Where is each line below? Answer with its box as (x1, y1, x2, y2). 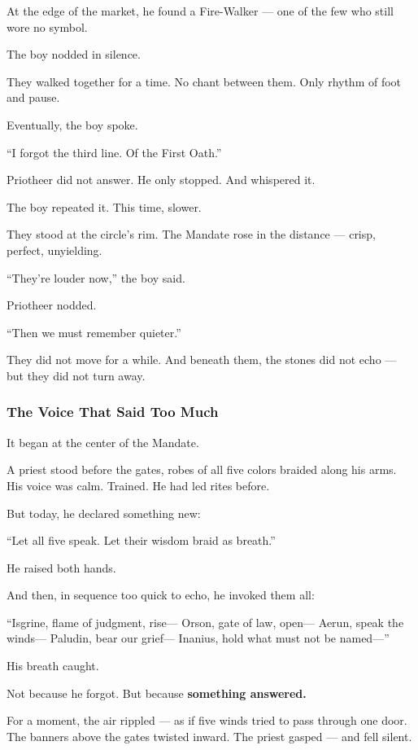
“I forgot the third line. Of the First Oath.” (7, 143, 222, 160)
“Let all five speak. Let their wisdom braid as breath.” (7, 532, 276, 549)
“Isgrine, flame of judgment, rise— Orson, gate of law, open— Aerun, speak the (7, 613, 404, 630)
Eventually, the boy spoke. (7, 116, 138, 133)
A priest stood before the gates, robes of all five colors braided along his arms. (7, 461, 397, 478)
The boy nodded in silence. (7, 46, 141, 63)
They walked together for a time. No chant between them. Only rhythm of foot (7, 72, 402, 90)
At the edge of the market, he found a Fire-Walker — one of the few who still (7, 2, 394, 19)
